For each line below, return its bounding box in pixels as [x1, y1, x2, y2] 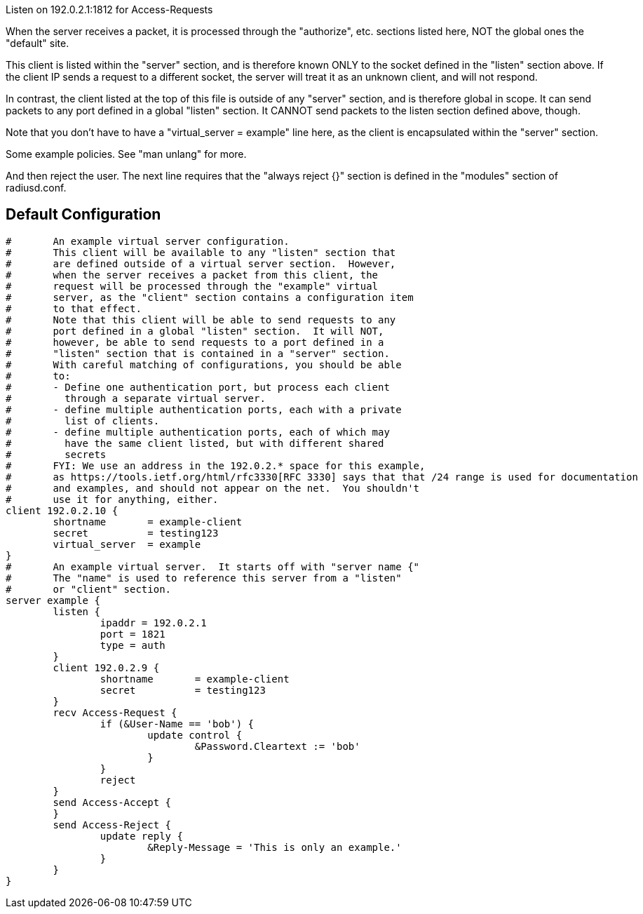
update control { [147, 729, 243, 741]
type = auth [100, 639, 165, 651]
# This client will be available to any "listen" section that [6, 246, 396, 258]
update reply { [100, 830, 183, 842]
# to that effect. [6, 302, 142, 314]
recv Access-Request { [53, 706, 177, 718]
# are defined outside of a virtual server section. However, [6, 257, 396, 269]
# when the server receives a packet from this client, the [6, 269, 379, 281]
